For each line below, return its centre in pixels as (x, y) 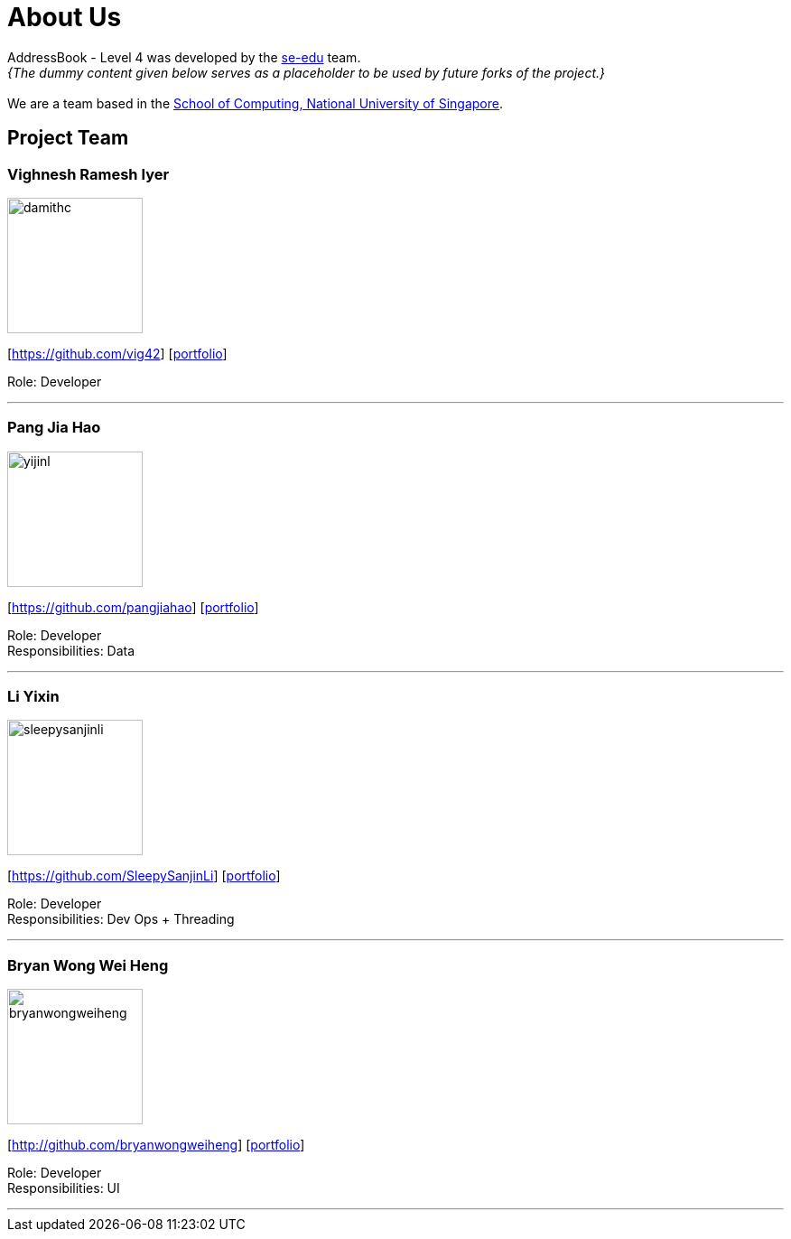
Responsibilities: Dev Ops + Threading (121, 919)
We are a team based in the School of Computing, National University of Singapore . (256, 103)
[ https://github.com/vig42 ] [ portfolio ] (117, 353)
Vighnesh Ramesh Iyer (88, 174)
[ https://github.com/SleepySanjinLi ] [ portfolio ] (144, 876)
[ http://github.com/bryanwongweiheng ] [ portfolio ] (156, 1145)
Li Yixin (33, 697)
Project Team (68, 138)
